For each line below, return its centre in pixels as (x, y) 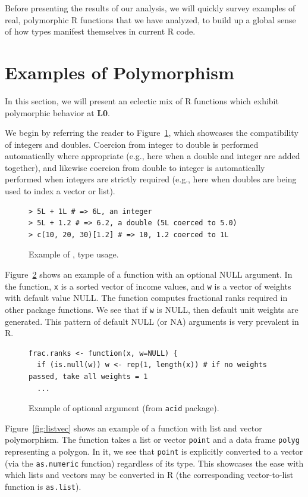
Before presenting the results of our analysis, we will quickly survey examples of (150, 8)
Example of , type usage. (74, 254)
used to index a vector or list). (60, 191)
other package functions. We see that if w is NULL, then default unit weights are (152, 309)
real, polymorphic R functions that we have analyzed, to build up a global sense (150, 19)
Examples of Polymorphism (120, 72)
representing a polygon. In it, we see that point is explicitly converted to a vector (154, 451)
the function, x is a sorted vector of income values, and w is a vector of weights (148, 286)
